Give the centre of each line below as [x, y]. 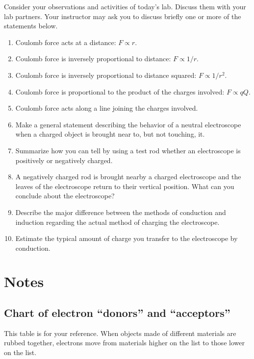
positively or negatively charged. [64, 160]
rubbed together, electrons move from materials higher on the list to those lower [124, 343]
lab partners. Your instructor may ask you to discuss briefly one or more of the [123, 16]
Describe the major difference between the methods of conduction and [121, 212]
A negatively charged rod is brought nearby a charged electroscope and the [128, 177]
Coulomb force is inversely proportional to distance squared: [106, 75]
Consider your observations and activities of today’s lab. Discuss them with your [125, 6]
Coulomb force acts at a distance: [66, 42]
